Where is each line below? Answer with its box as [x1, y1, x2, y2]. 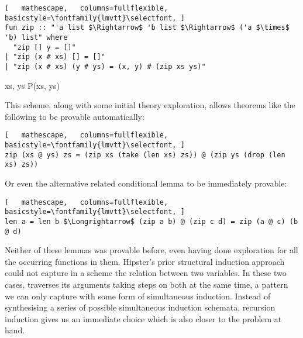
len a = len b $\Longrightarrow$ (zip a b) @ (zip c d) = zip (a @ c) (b [5, 217, 298, 226]
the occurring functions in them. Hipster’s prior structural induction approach [5, 255, 285, 267]
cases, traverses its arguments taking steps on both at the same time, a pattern [5, 278, 288, 290]
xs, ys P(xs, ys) [5, 79, 60, 91]
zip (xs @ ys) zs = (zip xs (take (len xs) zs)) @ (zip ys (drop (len [5, 150, 285, 159]
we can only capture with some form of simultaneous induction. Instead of [5, 289, 271, 302]
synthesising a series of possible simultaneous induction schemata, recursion [5, 301, 276, 313]
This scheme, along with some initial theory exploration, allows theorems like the [5, 99, 295, 111]
